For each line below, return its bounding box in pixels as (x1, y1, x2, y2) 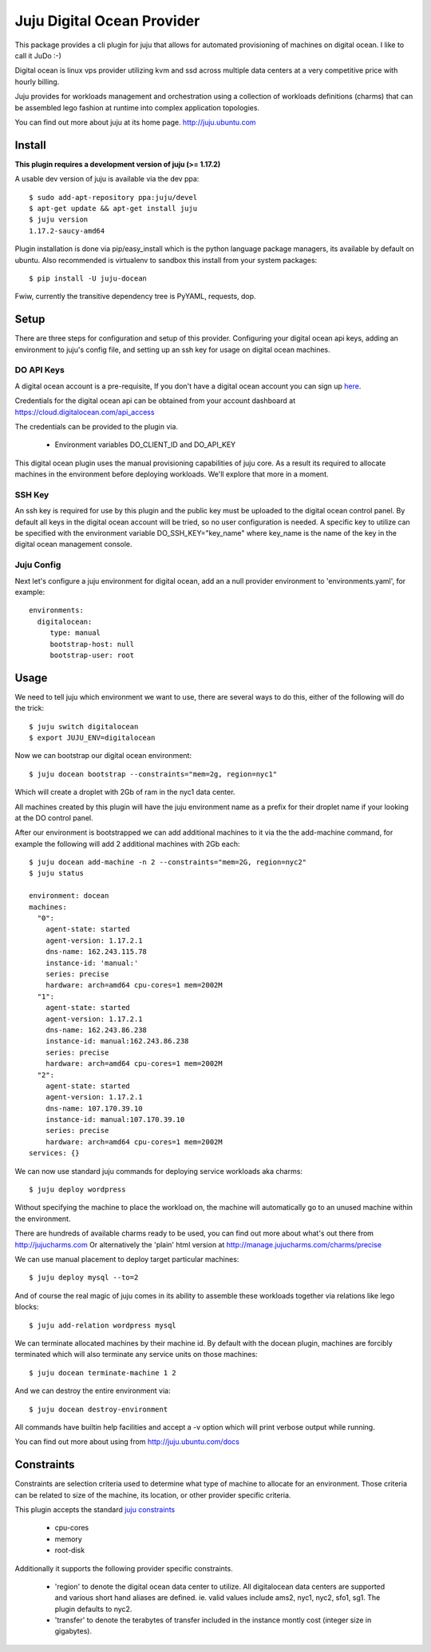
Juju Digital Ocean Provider (14, 12, 200, 30)
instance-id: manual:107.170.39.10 (45, 1115, 185, 1124)
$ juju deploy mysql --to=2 (29, 1273, 139, 1283)
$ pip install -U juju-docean (29, 273, 148, 283)
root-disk (54, 1546, 85, 1555)
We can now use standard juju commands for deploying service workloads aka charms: (14, 1166, 303, 1175)
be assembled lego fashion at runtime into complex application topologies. (14, 102, 259, 112)
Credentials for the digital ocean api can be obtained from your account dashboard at (14, 396, 295, 405)
